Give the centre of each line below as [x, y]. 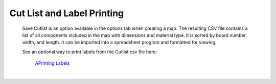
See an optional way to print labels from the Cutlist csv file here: [90, 52]
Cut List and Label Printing [67, 13]
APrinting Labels [52, 63]
